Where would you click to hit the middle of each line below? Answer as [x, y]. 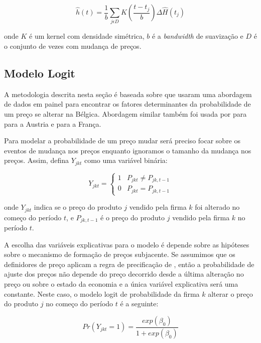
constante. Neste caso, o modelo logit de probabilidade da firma [102, 293]
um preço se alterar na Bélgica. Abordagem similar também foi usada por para [125, 113]
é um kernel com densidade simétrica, [87, 36]
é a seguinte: [139, 304]
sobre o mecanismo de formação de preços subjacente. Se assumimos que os [120, 254]
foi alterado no [217, 207]
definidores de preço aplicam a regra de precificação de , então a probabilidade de [129, 264]
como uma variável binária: [126, 160]
